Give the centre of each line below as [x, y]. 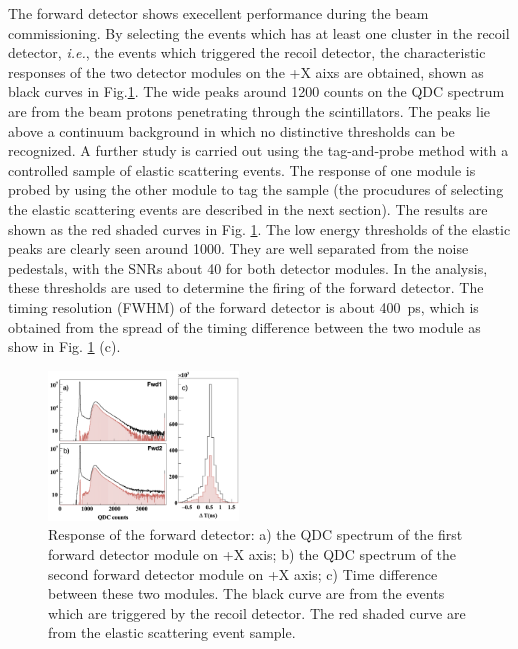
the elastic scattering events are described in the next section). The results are [248, 208]
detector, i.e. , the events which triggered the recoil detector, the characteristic [247, 52]
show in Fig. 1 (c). [64, 346]
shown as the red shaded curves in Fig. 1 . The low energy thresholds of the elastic [259, 228]
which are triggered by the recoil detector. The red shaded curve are [257, 612]
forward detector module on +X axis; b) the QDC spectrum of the [252, 554]
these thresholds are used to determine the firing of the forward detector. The [246, 287]
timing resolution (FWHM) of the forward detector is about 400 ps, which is [243, 306]
